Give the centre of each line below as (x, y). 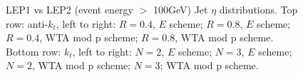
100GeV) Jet (180, 9)
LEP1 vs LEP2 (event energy (70, 9)
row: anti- (27, 23)
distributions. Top (258, 9)
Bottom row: (34, 51)
